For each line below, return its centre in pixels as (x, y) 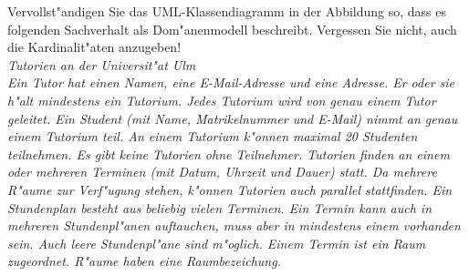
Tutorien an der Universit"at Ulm (102, 64)
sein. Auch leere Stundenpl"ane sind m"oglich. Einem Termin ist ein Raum (217, 243)
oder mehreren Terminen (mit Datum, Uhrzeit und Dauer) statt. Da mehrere (222, 172)
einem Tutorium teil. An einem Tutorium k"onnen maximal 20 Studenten (213, 136)
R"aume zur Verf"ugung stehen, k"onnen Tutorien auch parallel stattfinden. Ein (230, 189)
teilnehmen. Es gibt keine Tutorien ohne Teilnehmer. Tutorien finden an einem (229, 153)
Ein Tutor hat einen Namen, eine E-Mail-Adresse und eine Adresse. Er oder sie (231, 82)
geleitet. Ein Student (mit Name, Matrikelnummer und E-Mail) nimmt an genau (233, 118)
